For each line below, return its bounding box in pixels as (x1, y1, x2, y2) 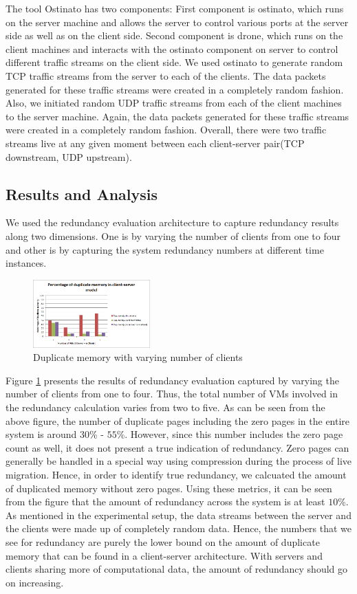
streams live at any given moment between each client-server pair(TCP (6, 135, 305, 150)
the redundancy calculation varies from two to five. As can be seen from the (6, 400, 325, 415)
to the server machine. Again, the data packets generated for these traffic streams (6, 109, 349, 123)
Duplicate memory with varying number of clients (33, 350, 243, 364)
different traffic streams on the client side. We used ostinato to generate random (6, 55, 343, 69)
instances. (6, 256, 47, 270)
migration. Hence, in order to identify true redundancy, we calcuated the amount (6, 467, 347, 482)
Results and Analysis (6, 183, 158, 204)
